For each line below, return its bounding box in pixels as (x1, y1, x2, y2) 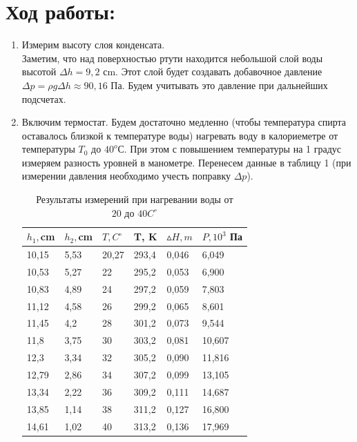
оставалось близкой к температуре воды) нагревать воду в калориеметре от (21, 128, 338, 142)
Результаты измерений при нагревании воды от (36, 192, 233, 206)
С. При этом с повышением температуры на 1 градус (117, 142, 341, 156)
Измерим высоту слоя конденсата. (21, 37, 165, 52)
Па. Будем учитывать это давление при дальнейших (110, 77, 328, 92)
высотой (21, 64, 57, 79)
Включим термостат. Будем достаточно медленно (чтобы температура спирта (21, 115, 347, 129)
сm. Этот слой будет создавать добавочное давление (103, 64, 322, 79)
